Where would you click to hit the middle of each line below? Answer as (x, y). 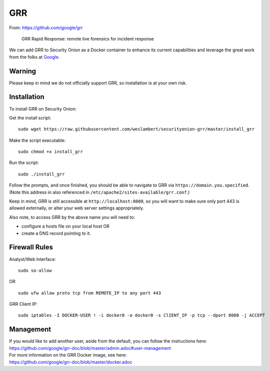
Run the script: (24, 163)
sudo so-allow (35, 270)
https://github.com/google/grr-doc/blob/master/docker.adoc (71, 362)
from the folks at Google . (35, 57)
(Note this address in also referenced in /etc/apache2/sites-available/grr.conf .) (99, 192)
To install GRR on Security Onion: (43, 109)
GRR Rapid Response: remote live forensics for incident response (88, 39)
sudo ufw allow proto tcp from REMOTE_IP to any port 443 (90, 293)
